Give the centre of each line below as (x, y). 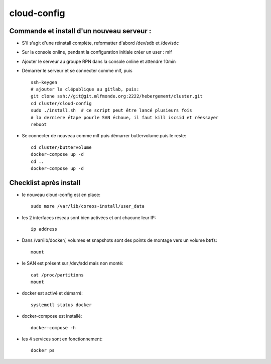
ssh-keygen (44, 82)
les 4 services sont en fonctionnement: (62, 339)
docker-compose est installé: (52, 316)
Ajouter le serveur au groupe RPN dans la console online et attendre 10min (99, 61)
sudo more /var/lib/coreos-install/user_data (88, 206)
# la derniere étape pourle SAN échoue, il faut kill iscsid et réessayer (125, 117)
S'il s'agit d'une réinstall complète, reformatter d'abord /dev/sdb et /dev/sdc (100, 43)
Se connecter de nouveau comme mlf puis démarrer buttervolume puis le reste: (104, 136)
